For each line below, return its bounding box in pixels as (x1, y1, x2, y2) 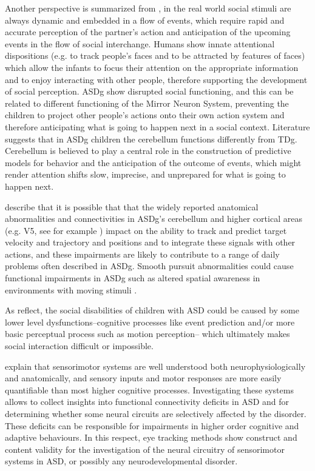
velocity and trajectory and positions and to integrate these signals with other (5, 236, 296, 249)
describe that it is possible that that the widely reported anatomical (5, 200, 259, 213)
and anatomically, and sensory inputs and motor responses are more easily (5, 372, 282, 384)
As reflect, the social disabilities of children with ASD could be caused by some (5, 304, 299, 316)
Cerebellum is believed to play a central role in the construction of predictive (5, 144, 291, 157)
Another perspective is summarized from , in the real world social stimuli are (5, 2, 291, 14)
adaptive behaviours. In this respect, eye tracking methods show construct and (5, 431, 297, 444)
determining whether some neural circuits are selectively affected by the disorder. (5, 407, 307, 419)
